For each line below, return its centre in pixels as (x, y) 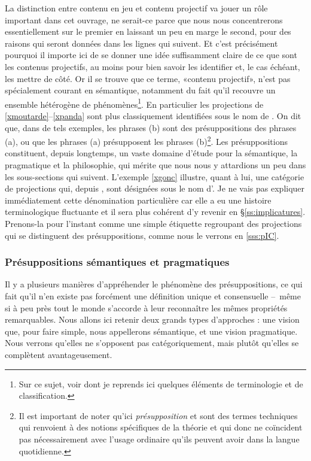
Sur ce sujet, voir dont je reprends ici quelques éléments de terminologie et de (161, 383)
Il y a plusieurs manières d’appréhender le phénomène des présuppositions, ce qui (154, 284)
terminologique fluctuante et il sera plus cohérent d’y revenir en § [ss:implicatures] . (155, 212)
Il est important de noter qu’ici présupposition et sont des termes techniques (158, 415)
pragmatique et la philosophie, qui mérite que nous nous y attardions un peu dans (155, 165)
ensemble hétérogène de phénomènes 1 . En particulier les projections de (134, 103)
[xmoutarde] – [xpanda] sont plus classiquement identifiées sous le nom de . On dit (153, 116)
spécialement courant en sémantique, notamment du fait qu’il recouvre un (140, 90)
